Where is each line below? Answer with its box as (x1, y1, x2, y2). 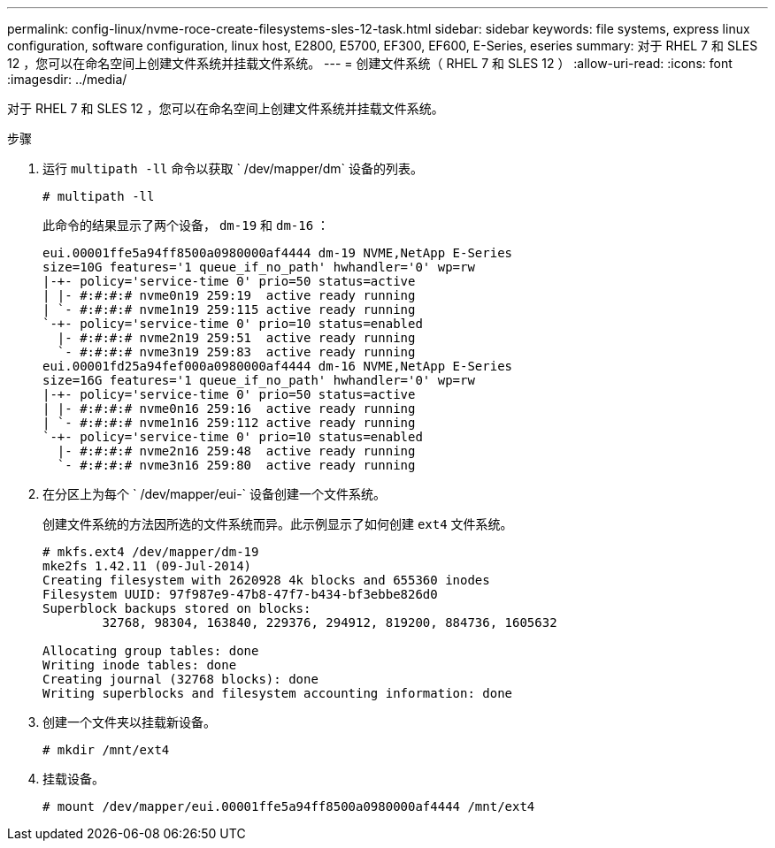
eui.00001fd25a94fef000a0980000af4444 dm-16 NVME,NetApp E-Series (42, 359, 513, 373)
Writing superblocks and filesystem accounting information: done (42, 686, 513, 700)
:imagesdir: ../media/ (7, 72, 127, 87)
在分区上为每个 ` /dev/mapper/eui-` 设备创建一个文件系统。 (42, 486, 387, 501)
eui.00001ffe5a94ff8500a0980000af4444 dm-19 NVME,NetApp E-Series (42, 246, 513, 260)
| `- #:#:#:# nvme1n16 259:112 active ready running (42, 416, 416, 430)
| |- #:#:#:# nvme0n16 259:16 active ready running (42, 401, 416, 416)
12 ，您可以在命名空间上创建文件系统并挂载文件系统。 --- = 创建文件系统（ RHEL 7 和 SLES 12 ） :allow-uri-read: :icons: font (7, 56, 733, 71)
